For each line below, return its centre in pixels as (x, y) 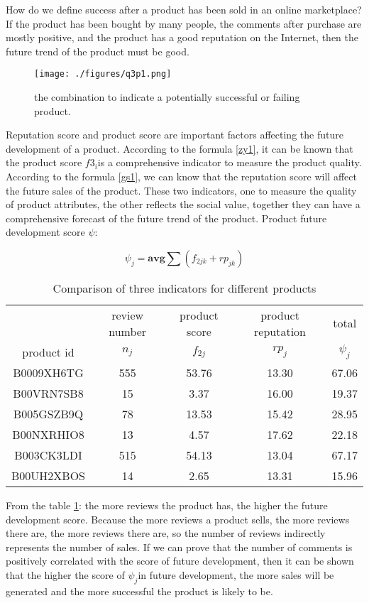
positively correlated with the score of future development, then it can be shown (180, 561)
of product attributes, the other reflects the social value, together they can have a (183, 204)
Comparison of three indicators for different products (184, 288)
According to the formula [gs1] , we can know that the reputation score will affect (181, 176)
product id (48, 352)
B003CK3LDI (48, 455)
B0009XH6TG (48, 372)
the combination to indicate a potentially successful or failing (167, 97)
